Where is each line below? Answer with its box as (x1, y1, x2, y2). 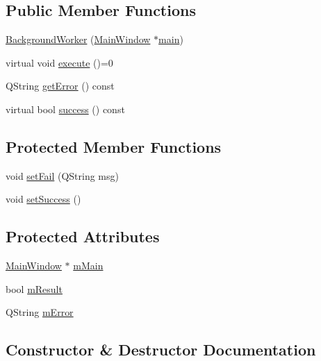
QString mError (6, 305, 74, 319)
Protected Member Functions (6, 135, 222, 157)
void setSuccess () (6, 192, 81, 206)
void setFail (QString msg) (6, 168, 119, 183)
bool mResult (6, 281, 63, 296)
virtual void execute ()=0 (6, 55, 113, 69)
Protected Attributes (6, 226, 160, 247)
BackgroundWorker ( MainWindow (6, 32, 151, 47)
